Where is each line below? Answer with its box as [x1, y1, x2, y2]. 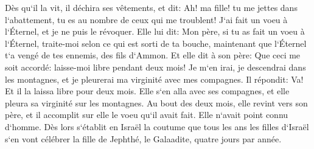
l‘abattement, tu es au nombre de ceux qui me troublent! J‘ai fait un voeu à [5, 13, 288, 26]
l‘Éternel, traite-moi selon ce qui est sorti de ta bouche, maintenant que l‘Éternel [5, 36, 307, 49]
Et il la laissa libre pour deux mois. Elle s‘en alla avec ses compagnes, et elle [5, 85, 290, 97]
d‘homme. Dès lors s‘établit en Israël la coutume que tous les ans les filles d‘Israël [5, 120, 309, 133]
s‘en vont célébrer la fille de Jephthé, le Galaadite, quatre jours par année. [5, 132, 282, 145]
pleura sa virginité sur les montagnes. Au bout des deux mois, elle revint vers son [5, 96, 308, 109]
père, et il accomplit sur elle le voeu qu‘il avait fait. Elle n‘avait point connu [5, 108, 288, 121]
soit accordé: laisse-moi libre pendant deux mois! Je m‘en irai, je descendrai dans [5, 60, 306, 73]
